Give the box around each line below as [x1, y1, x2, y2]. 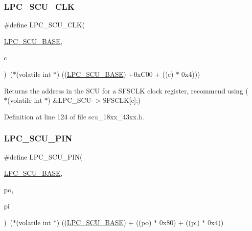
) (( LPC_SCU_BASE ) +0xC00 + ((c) [56, 69, 174, 79]
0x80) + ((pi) [159, 217, 200, 227]
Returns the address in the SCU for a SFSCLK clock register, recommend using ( [4, 85, 248, 95]
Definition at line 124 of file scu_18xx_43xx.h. [4, 111, 144, 121]
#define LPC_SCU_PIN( [4, 151, 83, 162]
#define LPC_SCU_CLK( [4, 20, 85, 30]
